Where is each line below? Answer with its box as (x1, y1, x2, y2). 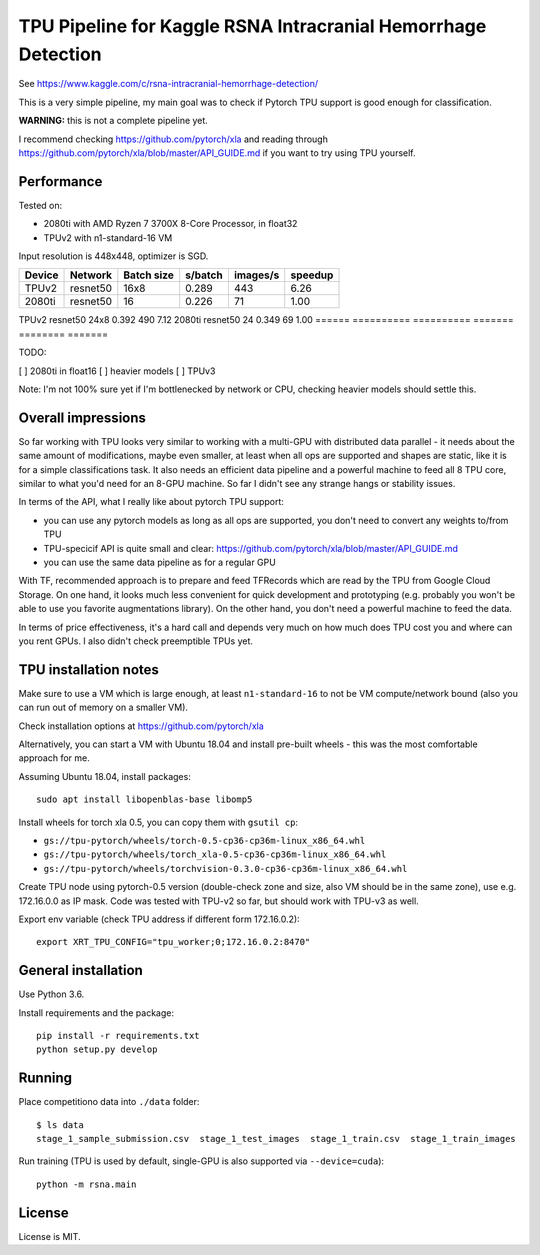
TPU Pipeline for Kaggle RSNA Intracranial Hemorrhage (18, 15, 487, 37)
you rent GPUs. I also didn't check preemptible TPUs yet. (18, 635, 254, 647)
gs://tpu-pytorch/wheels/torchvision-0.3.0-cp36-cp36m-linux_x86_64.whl (43, 863, 408, 874)
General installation (18, 962, 144, 979)
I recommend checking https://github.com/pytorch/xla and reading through (18, 133, 329, 145)
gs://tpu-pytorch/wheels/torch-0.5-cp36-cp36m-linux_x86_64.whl (43, 835, 366, 846)
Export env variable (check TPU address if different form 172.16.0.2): (18, 913, 300, 925)
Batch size (123, 268, 174, 282)
